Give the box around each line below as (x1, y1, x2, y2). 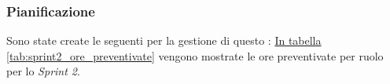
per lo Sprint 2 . (6, 63, 80, 79)
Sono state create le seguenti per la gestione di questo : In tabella (6, 32, 322, 49)
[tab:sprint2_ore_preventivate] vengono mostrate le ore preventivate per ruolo (6, 47, 384, 64)
